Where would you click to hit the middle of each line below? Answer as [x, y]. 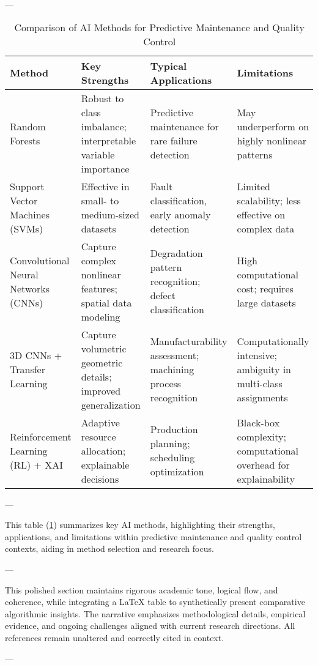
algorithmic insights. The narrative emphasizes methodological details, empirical [155, 613]
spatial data [106, 302]
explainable [105, 464]
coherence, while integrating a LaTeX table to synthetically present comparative [155, 602]
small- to [100, 200]
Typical [168, 65]
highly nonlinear [272, 140]
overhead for [263, 464]
